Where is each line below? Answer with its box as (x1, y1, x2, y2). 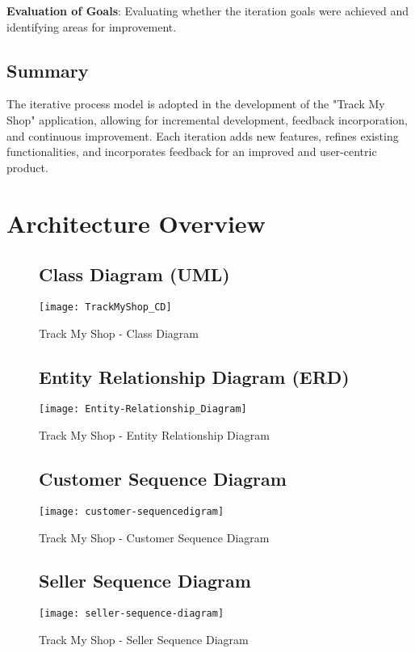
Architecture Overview (6, 206, 266, 239)
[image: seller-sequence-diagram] (39, 608, 224, 620)
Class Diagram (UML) (39, 262, 230, 287)
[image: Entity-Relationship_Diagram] (39, 403, 247, 415)
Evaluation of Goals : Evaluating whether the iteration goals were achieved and (6, 2, 409, 19)
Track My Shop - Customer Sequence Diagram (39, 529, 270, 546)
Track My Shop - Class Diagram (39, 324, 199, 341)
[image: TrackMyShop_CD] (39, 301, 172, 313)
